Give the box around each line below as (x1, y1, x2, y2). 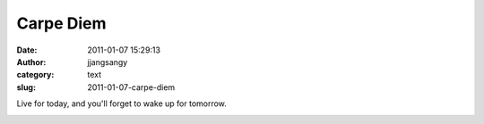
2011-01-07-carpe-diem (87, 81, 176, 93)
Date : (16, 45, 38, 55)
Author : (16, 56, 47, 67)
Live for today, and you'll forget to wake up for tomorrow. (16, 98, 228, 109)
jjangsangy (87, 56, 128, 67)
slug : (16, 81, 36, 93)
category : (16, 70, 55, 80)
